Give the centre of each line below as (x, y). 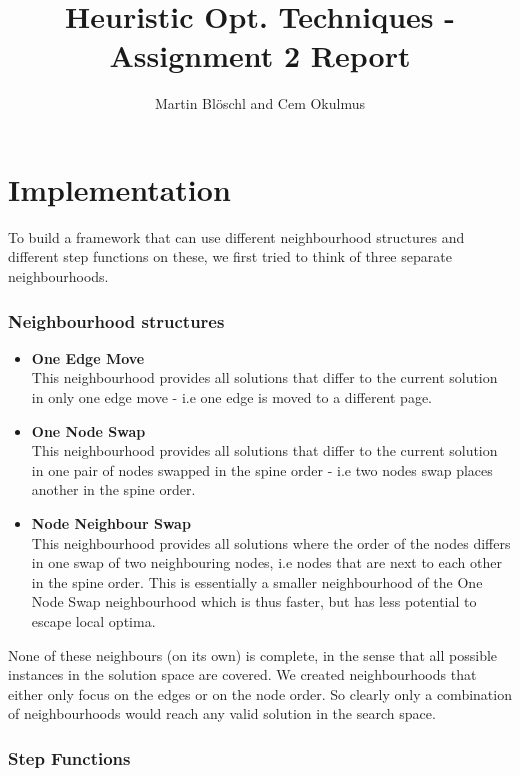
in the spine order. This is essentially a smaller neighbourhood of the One (257, 581)
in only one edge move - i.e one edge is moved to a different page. (231, 397)
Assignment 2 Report (260, 55)
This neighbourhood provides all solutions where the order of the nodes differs (271, 542)
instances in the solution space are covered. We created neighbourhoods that (242, 674)
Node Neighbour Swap (111, 523)
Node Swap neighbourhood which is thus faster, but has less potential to (254, 601)
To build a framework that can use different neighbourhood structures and (236, 236)
